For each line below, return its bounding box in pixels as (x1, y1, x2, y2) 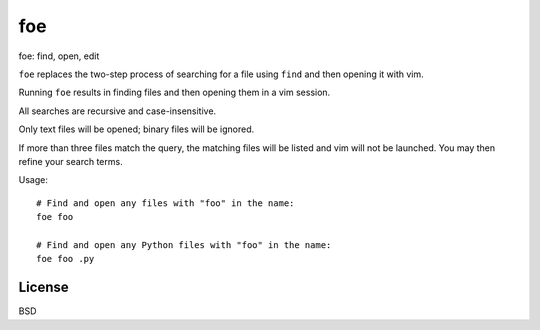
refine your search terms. (18, 155, 124, 167)
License (18, 279, 69, 296)
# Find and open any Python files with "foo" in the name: (36, 239, 332, 250)
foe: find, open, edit (18, 50, 100, 62)
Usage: (18, 174, 49, 186)
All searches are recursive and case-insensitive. (18, 105, 217, 117)
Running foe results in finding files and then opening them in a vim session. (18, 86, 331, 99)
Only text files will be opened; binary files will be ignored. (18, 123, 255, 135)
